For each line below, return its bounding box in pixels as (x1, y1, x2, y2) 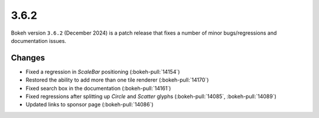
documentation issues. (11, 37, 67, 44)
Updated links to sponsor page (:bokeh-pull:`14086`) (25, 101, 154, 108)
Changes (11, 53, 45, 63)
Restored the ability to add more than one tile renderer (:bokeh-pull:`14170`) (25, 76, 209, 83)
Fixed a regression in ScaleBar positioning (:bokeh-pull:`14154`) (25, 68, 180, 75)
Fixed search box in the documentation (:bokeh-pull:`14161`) (25, 85, 171, 92)
